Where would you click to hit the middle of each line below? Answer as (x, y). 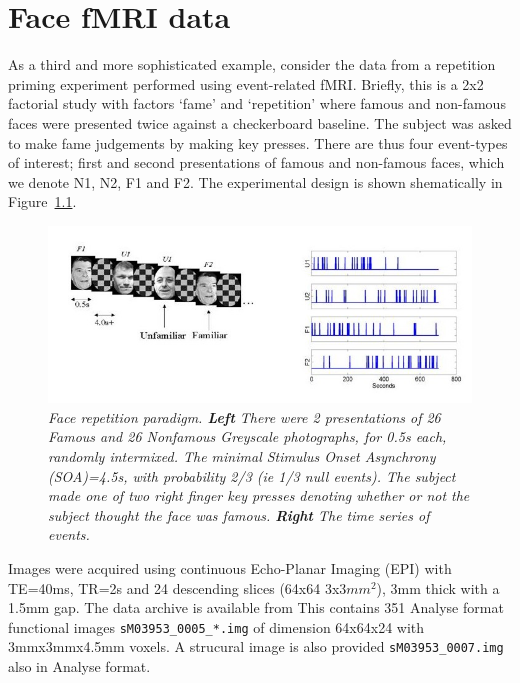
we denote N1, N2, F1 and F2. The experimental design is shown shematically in (255, 181)
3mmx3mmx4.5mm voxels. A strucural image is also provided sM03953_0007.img (256, 646)
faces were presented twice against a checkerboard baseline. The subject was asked (260, 122)
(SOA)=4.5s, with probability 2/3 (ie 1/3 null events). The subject (252, 475)
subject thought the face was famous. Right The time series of (239, 514)
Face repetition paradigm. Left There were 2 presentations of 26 (244, 416)
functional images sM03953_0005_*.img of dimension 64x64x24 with (216, 626)
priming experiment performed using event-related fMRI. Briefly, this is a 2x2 (246, 83)
